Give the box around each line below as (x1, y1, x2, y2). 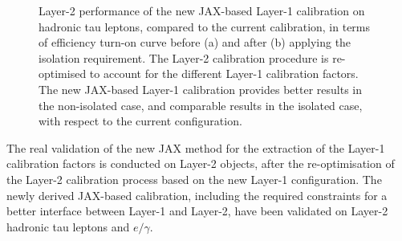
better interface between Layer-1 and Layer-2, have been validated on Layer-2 (6, 202, 388, 219)
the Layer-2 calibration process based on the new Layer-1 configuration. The (6, 170, 382, 187)
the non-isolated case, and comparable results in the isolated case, (39, 96, 363, 113)
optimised (39, 65, 87, 82)
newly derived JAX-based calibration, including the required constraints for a (6, 186, 388, 203)
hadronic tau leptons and (6, 218, 130, 235)
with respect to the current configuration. (39, 112, 242, 129)
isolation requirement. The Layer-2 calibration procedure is (39, 49, 329, 66)
